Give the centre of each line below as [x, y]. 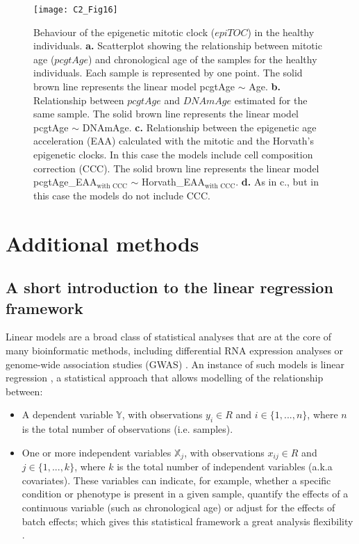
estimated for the [271, 100]
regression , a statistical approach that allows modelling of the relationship [165, 378]
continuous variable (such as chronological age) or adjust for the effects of [178, 507]
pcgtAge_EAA [65, 182]
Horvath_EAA [173, 182]
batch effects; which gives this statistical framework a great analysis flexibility [187, 521]
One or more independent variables [97, 452]
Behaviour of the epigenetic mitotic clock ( [124, 32]
